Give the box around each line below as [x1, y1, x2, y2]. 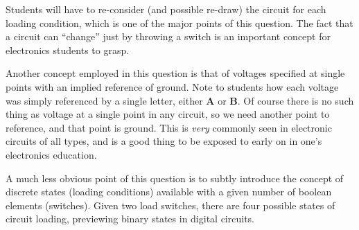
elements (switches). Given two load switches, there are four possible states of [6, 197, 335, 212]
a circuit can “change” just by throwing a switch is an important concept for [6, 29, 331, 44]
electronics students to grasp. [6, 42, 130, 57]
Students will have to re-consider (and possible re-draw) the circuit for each [6, 2, 326, 16]
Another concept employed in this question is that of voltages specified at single [6, 66, 345, 80]
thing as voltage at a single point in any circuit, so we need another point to [6, 107, 330, 121]
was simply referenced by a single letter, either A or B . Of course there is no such [6, 93, 354, 107]
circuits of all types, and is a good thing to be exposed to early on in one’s [6, 134, 322, 148]
